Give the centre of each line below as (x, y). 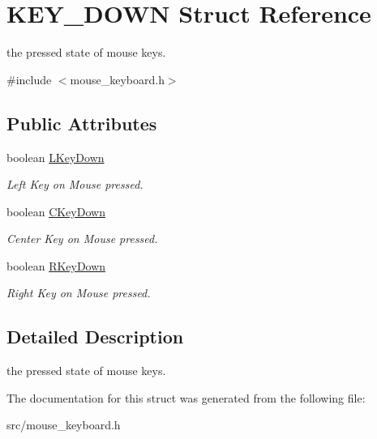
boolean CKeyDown (56, 211)
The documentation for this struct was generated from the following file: (186, 397)
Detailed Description (95, 337)
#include (29, 79)
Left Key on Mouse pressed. (75, 184)
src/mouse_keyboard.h (64, 425)
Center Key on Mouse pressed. (82, 239)
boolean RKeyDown (56, 265)
